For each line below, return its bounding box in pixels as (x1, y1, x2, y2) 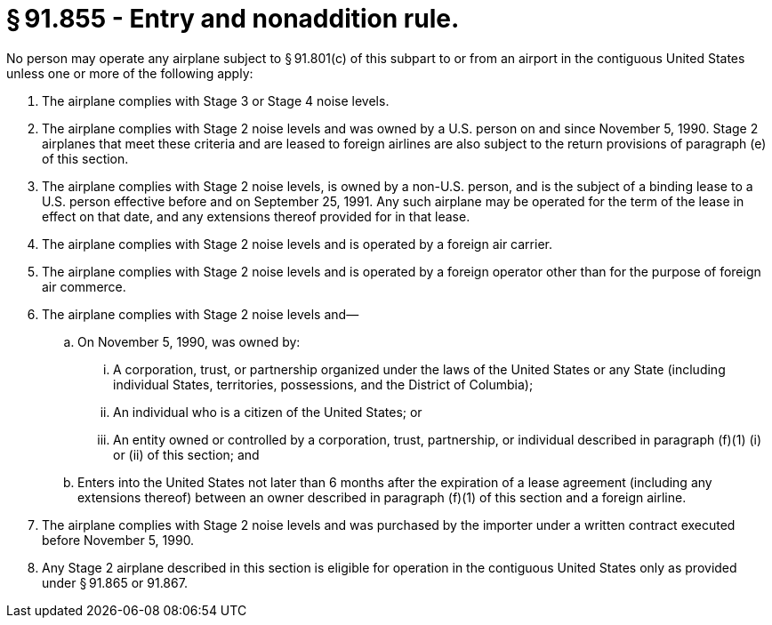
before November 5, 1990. (42, 532, 195, 548)
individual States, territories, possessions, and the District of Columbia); (113, 376, 534, 392)
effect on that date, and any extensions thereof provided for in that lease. (42, 208, 470, 224)
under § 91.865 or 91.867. (42, 574, 188, 590)
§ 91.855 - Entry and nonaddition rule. (6, 4, 460, 34)
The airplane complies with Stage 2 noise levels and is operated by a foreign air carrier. (42, 236, 552, 252)
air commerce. (42, 278, 126, 294)
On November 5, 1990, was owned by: (77, 333, 301, 349)
